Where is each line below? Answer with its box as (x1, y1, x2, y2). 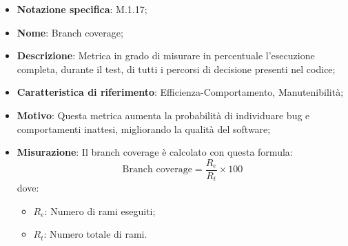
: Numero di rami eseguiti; (44, 203, 156, 218)
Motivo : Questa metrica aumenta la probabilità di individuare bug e (17, 107, 310, 122)
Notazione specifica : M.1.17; (17, 2, 147, 16)
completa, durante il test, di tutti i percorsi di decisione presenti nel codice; (17, 61, 336, 76)
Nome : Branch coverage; (17, 25, 123, 39)
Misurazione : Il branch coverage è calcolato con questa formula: (17, 145, 293, 159)
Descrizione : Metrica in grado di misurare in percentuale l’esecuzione (17, 48, 315, 63)
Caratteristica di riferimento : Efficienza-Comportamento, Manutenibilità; (17, 85, 344, 99)
